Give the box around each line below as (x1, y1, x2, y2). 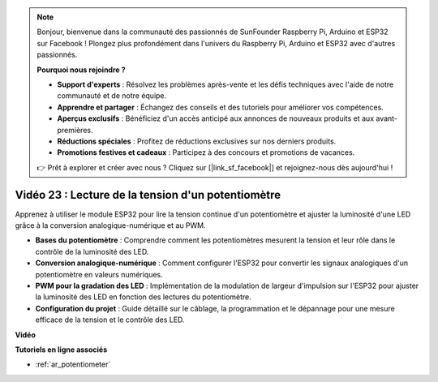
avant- (376, 114, 397, 123)
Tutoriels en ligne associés (15, 345, 108, 354)
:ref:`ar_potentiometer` (35, 359, 111, 369)
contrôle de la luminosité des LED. (35, 247, 149, 256)
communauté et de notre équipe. (57, 91, 167, 101)
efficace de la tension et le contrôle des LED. (35, 315, 185, 324)
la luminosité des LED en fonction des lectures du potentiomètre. (35, 292, 251, 302)
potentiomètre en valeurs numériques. (35, 269, 164, 279)
